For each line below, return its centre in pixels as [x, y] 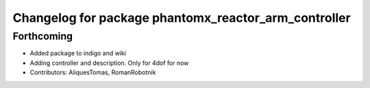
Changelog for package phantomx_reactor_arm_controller [182, 18]
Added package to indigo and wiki [78, 53]
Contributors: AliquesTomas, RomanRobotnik [93, 72]
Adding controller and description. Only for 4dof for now [109, 63]
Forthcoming [43, 36]
